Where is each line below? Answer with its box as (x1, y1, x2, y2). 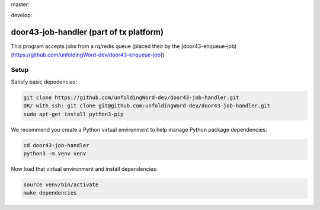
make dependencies (23, 190, 77, 196)
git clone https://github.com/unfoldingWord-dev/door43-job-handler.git (23, 94, 239, 101)
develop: (11, 12, 33, 19)
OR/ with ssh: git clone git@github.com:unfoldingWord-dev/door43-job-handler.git (23, 103, 271, 109)
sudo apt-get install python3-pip (23, 110, 124, 117)
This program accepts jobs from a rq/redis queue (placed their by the (11, 43, 180, 50)
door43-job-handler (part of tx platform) (11, 27, 164, 37)
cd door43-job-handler (23, 142, 89, 148)
